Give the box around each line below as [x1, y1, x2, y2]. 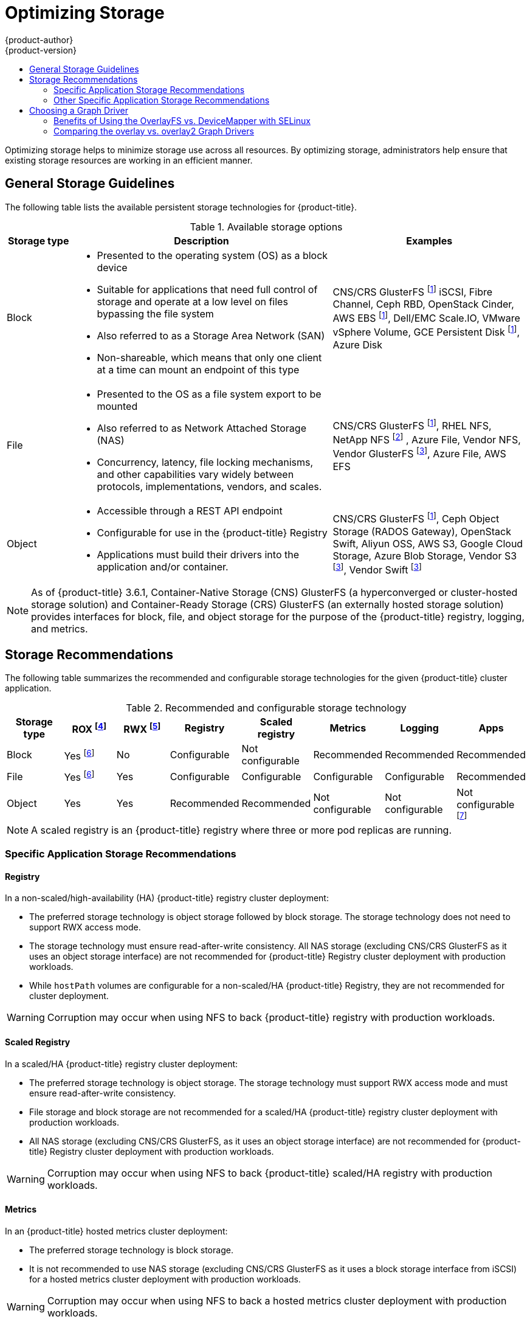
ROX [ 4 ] [72, 721, 107, 736]
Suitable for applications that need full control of [97, 283, 318, 296]
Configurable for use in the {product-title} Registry [97, 526, 328, 539]
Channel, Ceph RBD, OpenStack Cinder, [332, 297, 514, 310]
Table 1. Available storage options [190, 220, 343, 233]
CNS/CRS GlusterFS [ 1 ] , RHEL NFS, [332, 417, 492, 432]
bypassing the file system [97, 307, 214, 320]
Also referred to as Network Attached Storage [97, 421, 306, 434]
